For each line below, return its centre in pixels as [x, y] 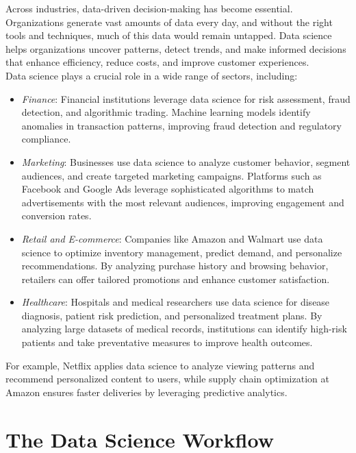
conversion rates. [56, 216]
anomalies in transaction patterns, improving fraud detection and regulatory [181, 125]
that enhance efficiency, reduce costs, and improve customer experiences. [157, 62]
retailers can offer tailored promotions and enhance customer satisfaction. [176, 279]
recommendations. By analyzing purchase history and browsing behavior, [175, 266]
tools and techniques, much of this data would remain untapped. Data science [169, 35]
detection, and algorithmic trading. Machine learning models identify [166, 112]
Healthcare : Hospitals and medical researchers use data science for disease [176, 302]
